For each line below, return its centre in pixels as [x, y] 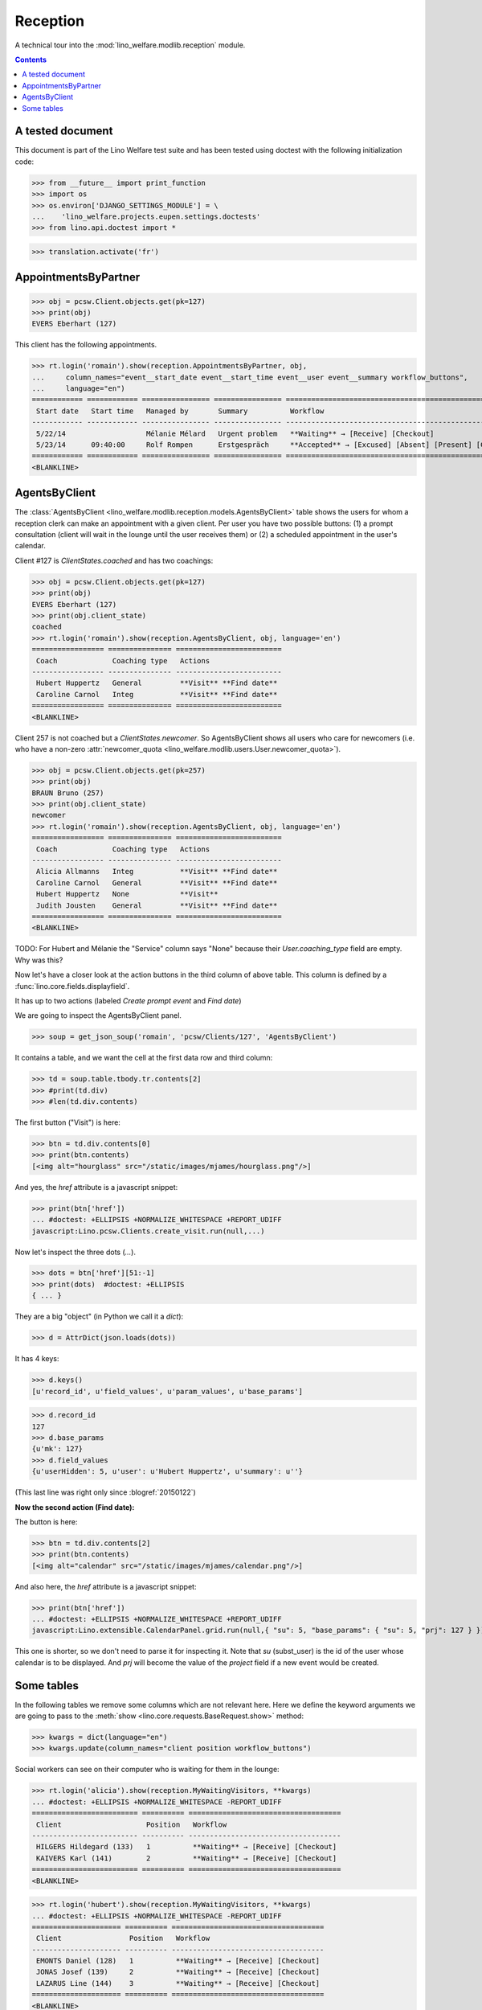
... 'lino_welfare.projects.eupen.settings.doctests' [146, 216]
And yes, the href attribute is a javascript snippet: [96, 1187]
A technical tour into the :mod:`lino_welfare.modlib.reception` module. [130, 45]
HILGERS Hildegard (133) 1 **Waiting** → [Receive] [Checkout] [187, 1847]
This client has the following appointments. [86, 345]
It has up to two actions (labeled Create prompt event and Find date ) [128, 1000]
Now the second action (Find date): [75, 1507]
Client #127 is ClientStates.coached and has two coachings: [114, 560]
